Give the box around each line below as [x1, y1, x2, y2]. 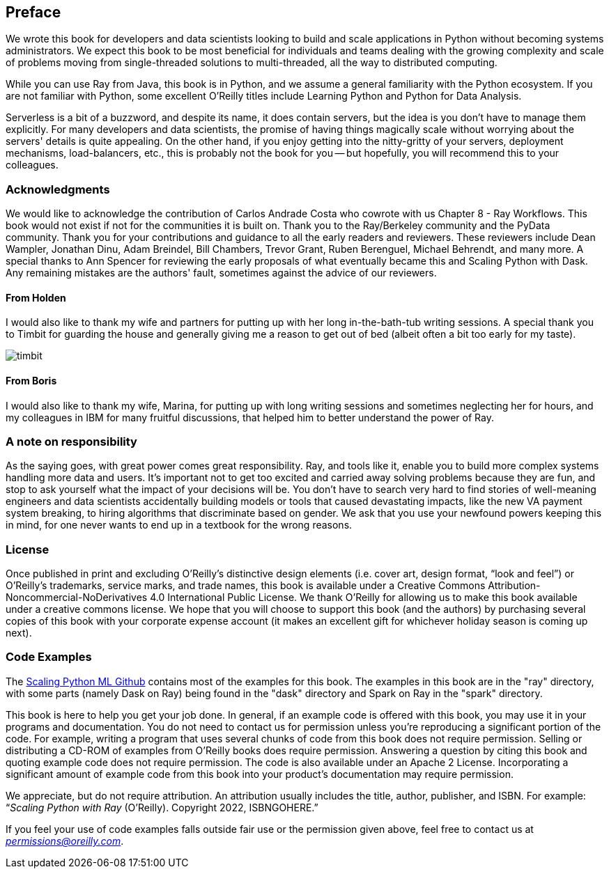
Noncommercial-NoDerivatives [6, 591, 148, 604]
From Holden [6, 291, 66, 304]
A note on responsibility [6, 434, 137, 448]
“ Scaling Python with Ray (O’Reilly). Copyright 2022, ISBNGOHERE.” [6, 801, 318, 813]
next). [6, 627, 32, 639]
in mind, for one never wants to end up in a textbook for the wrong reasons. [6, 519, 353, 531]
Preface [6, 3, 61, 21]
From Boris [6, 375, 57, 387]
